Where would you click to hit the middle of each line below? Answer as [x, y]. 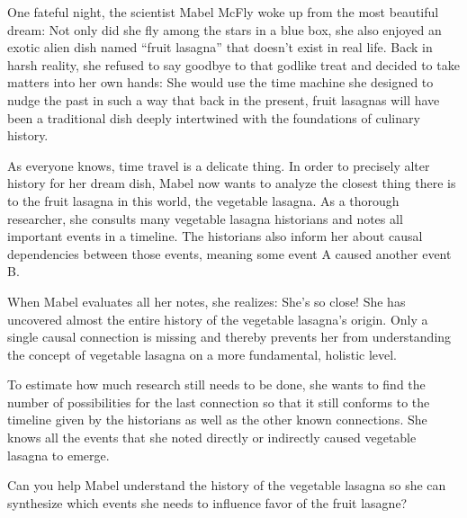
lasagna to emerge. [58, 455]
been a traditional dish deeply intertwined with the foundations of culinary [214, 117]
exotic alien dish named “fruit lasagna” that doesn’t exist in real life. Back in [220, 47]
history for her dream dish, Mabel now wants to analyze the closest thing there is [232, 183]
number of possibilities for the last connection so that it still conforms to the [219, 402]
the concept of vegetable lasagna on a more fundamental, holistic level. [202, 354]
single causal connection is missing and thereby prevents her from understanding [229, 337]
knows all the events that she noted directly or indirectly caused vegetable [212, 438]
